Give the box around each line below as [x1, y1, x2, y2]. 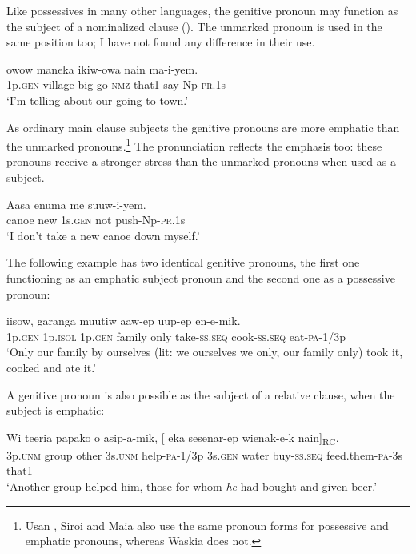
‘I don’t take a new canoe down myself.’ [6, 227, 200, 243]
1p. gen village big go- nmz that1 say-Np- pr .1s [6, 76, 226, 93]
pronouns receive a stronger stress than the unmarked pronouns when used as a [6, 153, 396, 170]
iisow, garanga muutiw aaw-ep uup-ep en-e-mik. [6, 312, 241, 329]
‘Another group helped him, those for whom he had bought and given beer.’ [6, 478, 378, 495]
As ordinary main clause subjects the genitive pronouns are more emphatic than [6, 118, 400, 135]
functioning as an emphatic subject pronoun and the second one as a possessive [6, 269, 395, 286]
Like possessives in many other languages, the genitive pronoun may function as [6, 2, 398, 18]
